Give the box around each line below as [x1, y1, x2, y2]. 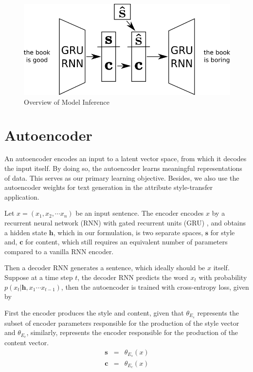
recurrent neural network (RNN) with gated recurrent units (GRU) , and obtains [4, 217, 246, 227]
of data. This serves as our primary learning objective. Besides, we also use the [4, 172, 239, 183]
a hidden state [4, 227, 47, 237]
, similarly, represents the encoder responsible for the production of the [26, 327, 238, 337]
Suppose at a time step [4, 272, 73, 282]
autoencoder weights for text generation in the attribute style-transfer [4, 182, 213, 192]
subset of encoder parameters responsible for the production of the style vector [4, 317, 239, 328]
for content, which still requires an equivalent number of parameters [25, 237, 228, 247]
